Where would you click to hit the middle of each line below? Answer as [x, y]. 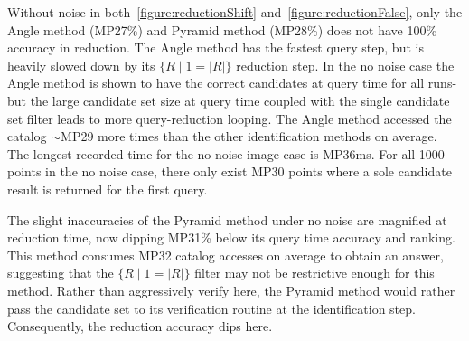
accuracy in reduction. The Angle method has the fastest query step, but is [216, 47]
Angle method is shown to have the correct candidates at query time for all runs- [232, 83]
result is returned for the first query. [108, 189]
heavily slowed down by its [81, 65]
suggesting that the [61, 273]
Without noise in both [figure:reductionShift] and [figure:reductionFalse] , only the [235, 12]
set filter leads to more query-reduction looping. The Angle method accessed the [230, 118]
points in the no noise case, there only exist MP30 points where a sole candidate [230, 171]
